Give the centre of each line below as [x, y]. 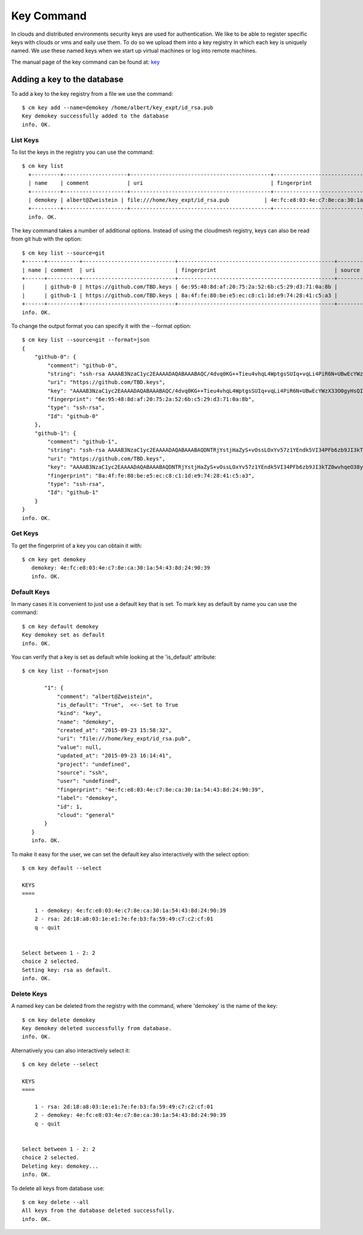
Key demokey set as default [64, 635]
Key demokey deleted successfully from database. [97, 1028]
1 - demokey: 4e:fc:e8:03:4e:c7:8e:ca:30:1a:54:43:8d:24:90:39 [130, 910]
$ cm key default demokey [60, 626]
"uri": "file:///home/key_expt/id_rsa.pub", [124, 739]
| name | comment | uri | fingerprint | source [191, 270]
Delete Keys [29, 994]
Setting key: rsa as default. [67, 970]
